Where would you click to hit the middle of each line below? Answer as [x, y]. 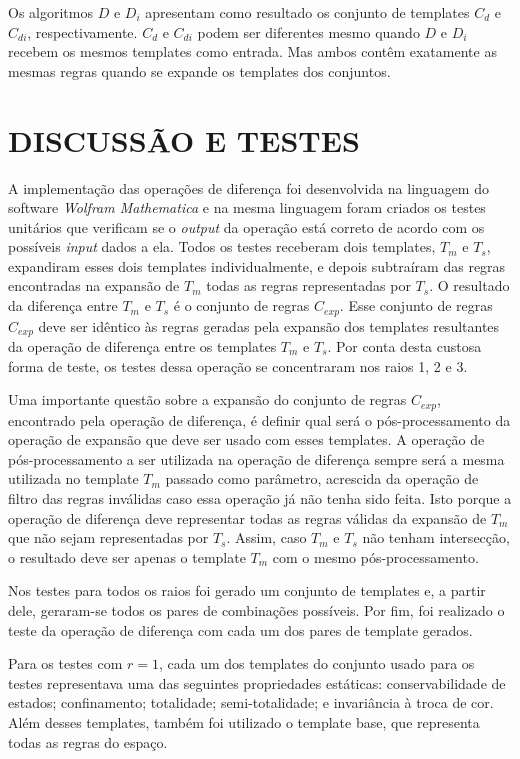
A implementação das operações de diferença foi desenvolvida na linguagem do [248, 187]
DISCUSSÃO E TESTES [184, 139]
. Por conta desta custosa [404, 345]
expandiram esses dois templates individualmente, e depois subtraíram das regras [257, 265]
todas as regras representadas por [308, 285]
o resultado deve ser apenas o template [127, 556]
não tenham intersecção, [436, 537]
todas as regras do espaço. [88, 741]
